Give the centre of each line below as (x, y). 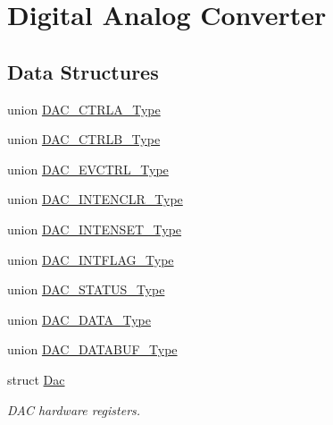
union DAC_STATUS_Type (86, 289)
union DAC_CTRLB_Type (84, 139)
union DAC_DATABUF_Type (92, 349)
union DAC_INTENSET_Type (95, 229)
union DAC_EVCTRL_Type (88, 169)
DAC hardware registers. (74, 409)
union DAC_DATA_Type (79, 319)
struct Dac (36, 379)
